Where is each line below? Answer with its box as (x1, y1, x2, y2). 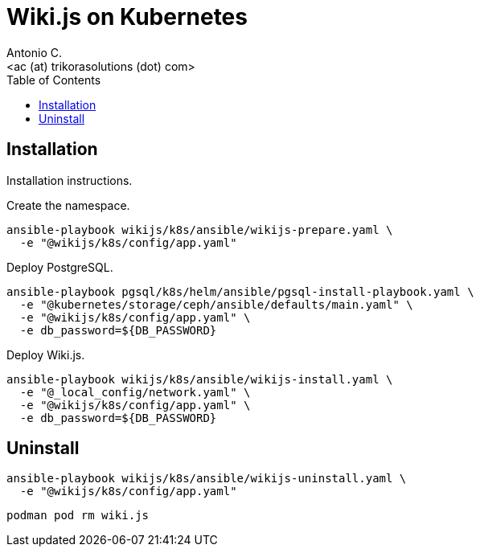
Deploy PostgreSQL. (6, 260, 113, 274)
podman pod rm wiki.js (6, 509, 150, 522)
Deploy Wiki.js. (6, 347, 85, 362)
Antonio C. (6, 45, 63, 59)
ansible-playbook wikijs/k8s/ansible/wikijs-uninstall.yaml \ (6, 472, 407, 485)
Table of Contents (6, 72, 101, 87)
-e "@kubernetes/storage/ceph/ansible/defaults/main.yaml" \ (19, 297, 413, 311)
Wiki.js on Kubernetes (6, 3, 248, 31)
